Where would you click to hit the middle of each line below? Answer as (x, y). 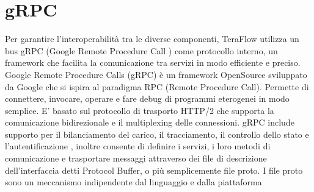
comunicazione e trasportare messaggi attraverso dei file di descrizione (136, 158)
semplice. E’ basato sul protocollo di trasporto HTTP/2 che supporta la (140, 110)
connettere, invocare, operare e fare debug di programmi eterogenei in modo (147, 98)
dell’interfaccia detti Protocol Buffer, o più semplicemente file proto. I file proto (154, 170)
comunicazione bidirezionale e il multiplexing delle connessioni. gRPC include (150, 122)
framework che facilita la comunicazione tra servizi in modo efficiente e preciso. (153, 62)
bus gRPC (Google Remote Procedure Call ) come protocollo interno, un (141, 50)
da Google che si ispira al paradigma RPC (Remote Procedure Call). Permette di (157, 86)
